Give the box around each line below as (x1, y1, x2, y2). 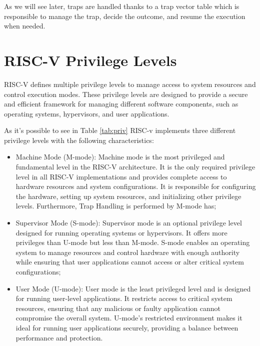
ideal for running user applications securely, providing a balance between (15, 322, 238, 332)
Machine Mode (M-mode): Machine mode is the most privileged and (15, 151, 225, 162)
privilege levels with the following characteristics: (4, 134, 154, 145)
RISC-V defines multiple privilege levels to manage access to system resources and (4, 78, 256, 89)
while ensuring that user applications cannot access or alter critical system (15, 256, 244, 267)
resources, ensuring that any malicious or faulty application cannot (15, 302, 221, 313)
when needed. (4, 20, 45, 31)
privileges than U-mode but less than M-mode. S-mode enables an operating (15, 237, 250, 247)
